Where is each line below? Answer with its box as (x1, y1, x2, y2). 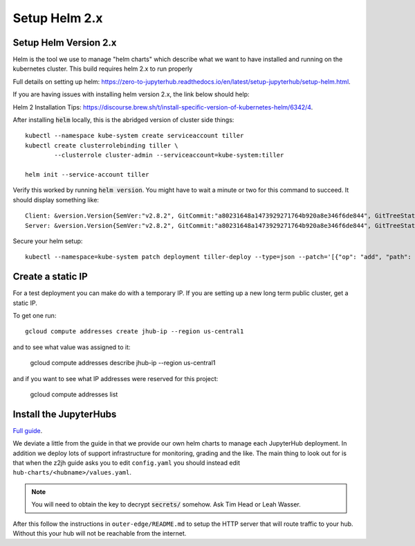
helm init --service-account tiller (25, 170, 149, 178)
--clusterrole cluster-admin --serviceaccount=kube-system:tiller (54, 151, 284, 159)
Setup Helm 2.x (12, 10, 103, 26)
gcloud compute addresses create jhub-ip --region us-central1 (25, 328, 244, 335)
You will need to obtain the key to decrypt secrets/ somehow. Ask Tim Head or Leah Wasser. (31, 500, 301, 509)
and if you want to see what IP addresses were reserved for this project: (12, 374, 219, 382)
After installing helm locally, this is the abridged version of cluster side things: (12, 116, 234, 124)
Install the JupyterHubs (12, 408, 117, 420)
